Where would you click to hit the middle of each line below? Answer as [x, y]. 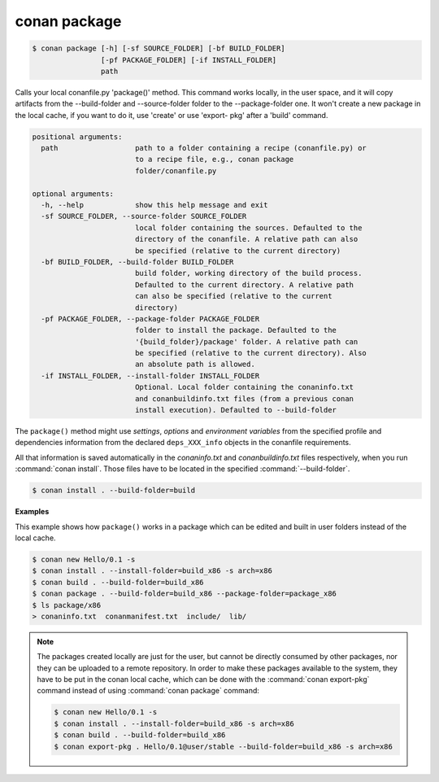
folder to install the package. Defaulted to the [236, 330]
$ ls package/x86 [67, 605]
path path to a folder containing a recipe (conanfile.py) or [204, 148]
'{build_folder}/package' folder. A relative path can [246, 341]
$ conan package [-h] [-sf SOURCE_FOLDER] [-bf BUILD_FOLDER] [159, 48]
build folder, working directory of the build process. [248, 273]
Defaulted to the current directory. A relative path [244, 284]
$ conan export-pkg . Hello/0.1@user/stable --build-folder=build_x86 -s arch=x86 [224, 746]
